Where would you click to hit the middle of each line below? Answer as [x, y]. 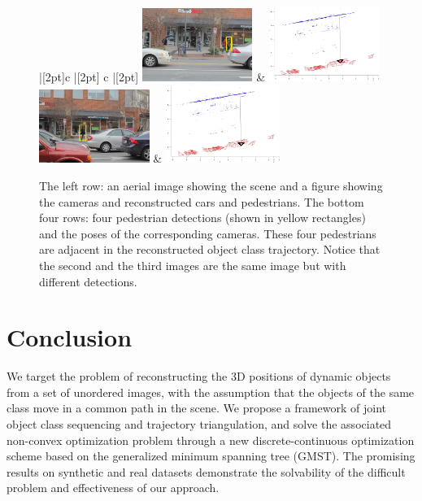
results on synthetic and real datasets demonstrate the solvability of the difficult [206, 471]
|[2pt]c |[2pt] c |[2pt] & [152, 77]
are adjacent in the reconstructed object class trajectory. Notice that [210, 249]
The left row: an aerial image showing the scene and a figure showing [211, 186]
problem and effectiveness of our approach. [113, 488]
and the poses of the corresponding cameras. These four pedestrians [208, 233]
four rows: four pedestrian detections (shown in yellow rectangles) [202, 218]
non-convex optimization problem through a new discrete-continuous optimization [211, 440]
